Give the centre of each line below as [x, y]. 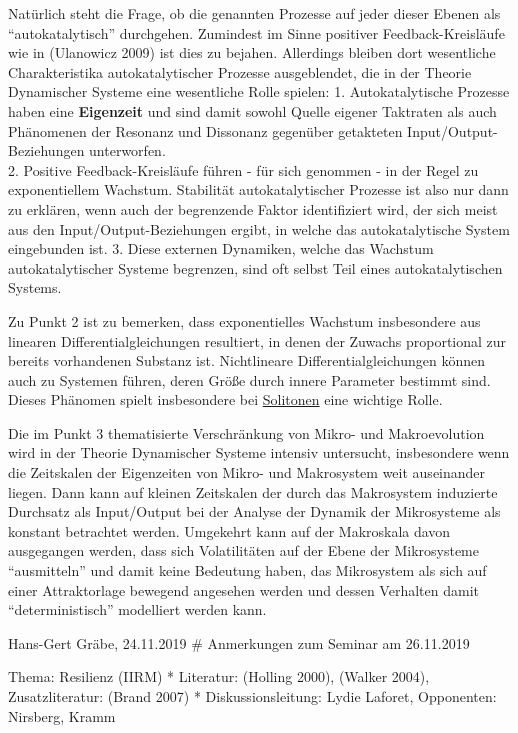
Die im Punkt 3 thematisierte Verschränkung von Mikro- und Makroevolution [246, 432]
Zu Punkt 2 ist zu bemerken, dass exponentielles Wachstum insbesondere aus [244, 320]
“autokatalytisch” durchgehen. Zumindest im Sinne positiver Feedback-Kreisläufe [256, 32]
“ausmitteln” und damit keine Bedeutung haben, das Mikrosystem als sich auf [247, 570]
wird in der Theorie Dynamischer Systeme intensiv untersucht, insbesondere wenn [259, 452]
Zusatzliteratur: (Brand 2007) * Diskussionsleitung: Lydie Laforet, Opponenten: [252, 696]
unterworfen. [127, 150]
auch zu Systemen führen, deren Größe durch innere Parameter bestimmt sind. [249, 379]
